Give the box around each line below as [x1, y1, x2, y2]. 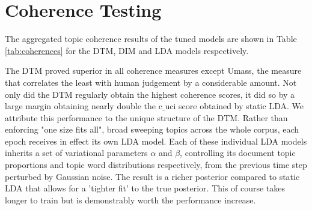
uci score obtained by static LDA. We [165, 100, 304, 112]
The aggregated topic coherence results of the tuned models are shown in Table [5, 32, 297, 45]
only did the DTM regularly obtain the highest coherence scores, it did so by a [5, 88, 295, 100]
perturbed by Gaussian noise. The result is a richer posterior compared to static [5, 170, 300, 182]
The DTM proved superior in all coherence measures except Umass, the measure [5, 64, 302, 77]
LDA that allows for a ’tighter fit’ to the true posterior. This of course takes [5, 182, 286, 194]
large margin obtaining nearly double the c [5, 100, 162, 112]
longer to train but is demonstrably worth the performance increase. [5, 193, 256, 206]
